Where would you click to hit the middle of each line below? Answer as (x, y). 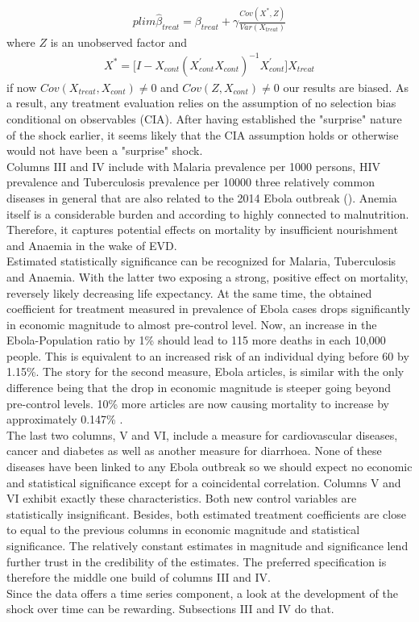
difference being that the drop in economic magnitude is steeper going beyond (199, 388)
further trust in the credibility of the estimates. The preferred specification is (197, 561)
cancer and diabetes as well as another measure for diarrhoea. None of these (194, 451)
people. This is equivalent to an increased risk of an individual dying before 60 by (208, 355)
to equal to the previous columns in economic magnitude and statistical (183, 530)
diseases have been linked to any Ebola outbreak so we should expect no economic (209, 467)
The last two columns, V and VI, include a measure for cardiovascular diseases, (202, 434)
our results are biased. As (346, 87)
